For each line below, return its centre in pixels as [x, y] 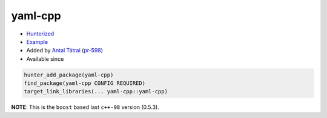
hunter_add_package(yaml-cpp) [69, 75]
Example [37, 42]
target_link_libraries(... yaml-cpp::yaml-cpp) [96, 92]
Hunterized [40, 34]
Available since [45, 59]
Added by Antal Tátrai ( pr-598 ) [64, 51]
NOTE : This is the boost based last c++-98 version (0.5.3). [85, 107]
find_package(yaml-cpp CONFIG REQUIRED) [84, 83]
